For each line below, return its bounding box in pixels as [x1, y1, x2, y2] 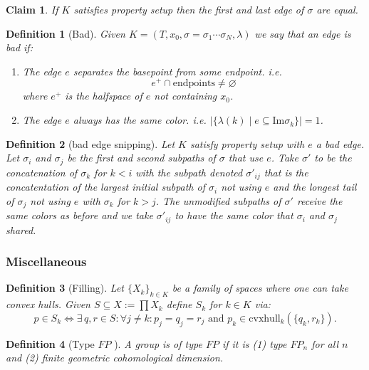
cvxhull [249, 313, 281, 324]
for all [311, 336, 338, 351]
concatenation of [6, 164, 78, 179]
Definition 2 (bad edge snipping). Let [6, 136, 175, 151]
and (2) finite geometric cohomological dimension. [6, 350, 224, 365]
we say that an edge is [254, 26, 351, 41]
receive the [296, 193, 343, 208]
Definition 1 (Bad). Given [6, 26, 125, 41]
